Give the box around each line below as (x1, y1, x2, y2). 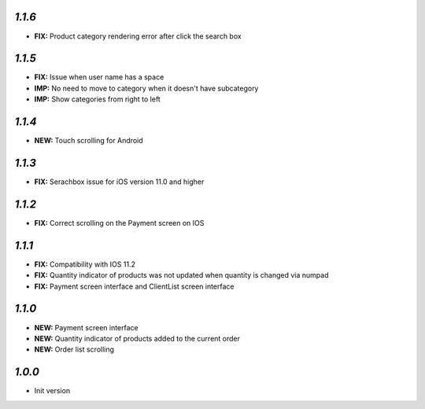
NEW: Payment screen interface (34, 322, 139, 332)
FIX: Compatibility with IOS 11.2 (34, 260, 135, 269)
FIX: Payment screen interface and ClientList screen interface (34, 282, 235, 291)
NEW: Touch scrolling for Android (34, 136, 143, 146)
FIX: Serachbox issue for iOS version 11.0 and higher (34, 177, 205, 186)
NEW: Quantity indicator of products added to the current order (34, 333, 240, 343)
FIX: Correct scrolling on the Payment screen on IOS (34, 218, 205, 227)
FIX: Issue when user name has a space (34, 72, 164, 82)
